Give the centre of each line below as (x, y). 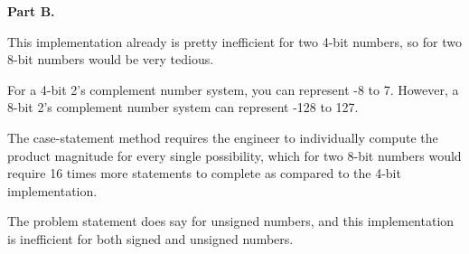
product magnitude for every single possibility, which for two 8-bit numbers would (234, 155)
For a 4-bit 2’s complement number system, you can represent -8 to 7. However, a (233, 89)
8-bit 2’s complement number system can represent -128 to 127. (183, 107)
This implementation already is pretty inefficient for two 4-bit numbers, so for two (234, 41)
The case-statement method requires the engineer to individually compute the (223, 137)
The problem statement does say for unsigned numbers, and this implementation (231, 221)
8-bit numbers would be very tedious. (111, 59)
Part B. (31, 11)
